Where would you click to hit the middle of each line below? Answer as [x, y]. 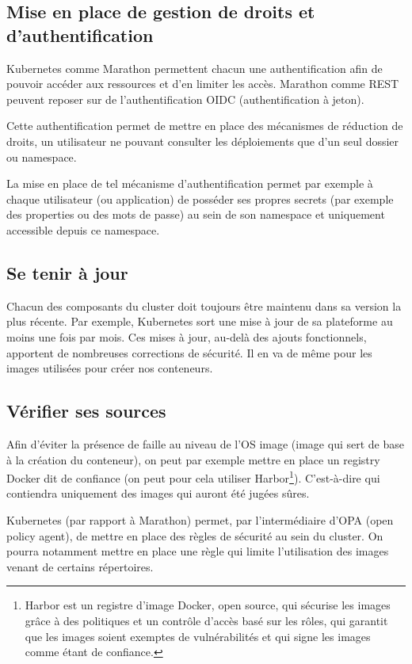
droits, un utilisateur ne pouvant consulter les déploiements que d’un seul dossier [203, 141]
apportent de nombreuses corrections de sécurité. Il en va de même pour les [189, 352]
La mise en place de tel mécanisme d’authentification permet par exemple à [190, 183]
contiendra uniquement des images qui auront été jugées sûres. [158, 493]
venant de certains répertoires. [80, 566]
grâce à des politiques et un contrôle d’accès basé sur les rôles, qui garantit [206, 620]
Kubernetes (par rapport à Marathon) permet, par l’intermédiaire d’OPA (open [200, 519]
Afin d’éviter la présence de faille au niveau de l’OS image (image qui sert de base [205, 443]
